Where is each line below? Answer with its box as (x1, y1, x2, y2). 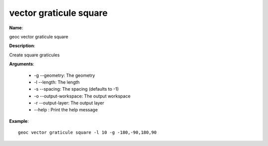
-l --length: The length (34, 79, 80, 85)
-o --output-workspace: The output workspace (34, 93, 131, 99)
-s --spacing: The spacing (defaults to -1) (34, 86, 119, 92)
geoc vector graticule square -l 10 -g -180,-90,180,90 (18, 130, 157, 136)
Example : (9, 118, 29, 124)
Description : (9, 43, 36, 49)
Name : (9, 25, 23, 31)
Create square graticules (9, 52, 60, 58)
